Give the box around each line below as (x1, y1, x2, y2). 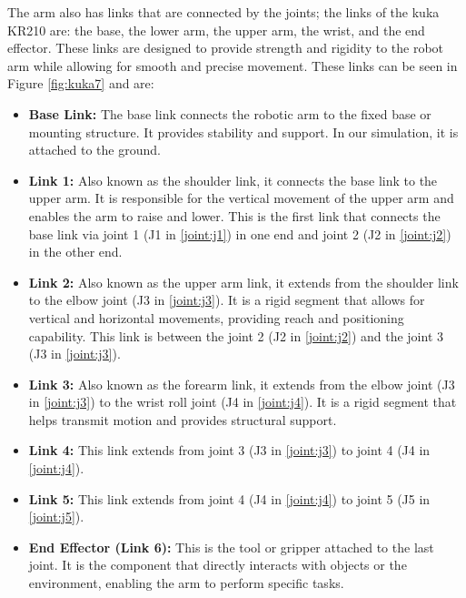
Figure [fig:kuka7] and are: (7, 74, 154, 93)
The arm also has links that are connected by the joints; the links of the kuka (7, 3, 440, 21)
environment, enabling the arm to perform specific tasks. (28, 573, 344, 593)
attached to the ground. (28, 140, 161, 159)
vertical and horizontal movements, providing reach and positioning (28, 308, 404, 327)
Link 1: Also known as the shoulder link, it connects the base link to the (28, 170, 438, 189)
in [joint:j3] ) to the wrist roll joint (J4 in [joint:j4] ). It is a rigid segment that (28, 392, 457, 411)
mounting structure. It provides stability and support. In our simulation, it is (28, 122, 459, 141)
